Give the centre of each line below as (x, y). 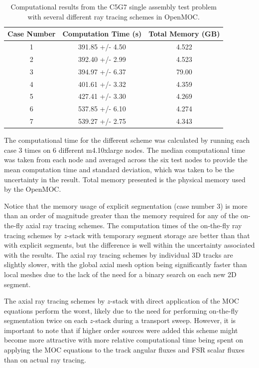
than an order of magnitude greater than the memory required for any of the (121, 215)
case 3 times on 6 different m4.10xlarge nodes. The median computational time (125, 150)
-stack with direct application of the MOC (175, 301)
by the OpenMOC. (33, 189)
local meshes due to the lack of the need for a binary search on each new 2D (120, 274)
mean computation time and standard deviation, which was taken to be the (119, 169)
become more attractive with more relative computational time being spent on (124, 340)
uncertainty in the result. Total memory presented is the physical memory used (125, 179)
